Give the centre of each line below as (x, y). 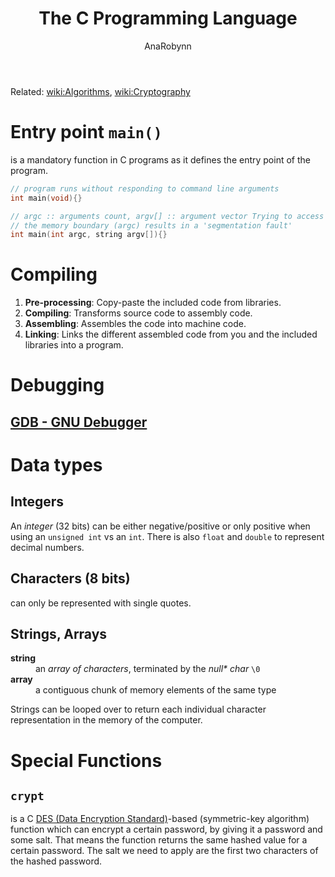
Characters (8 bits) (70, 578)
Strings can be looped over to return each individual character (138, 709)
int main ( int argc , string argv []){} (89, 235)
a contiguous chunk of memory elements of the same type (156, 690)
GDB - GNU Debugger (79, 422)
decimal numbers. (47, 547)
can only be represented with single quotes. (101, 603)
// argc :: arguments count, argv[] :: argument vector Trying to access (167, 216)
